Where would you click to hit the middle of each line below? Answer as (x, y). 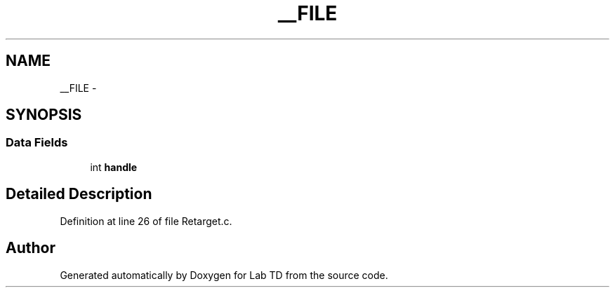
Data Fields (37, 143)
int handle (114, 167)
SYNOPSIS (44, 115)
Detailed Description (79, 194)
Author (31, 248)
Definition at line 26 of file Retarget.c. (146, 221)
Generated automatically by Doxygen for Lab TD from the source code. (224, 275)
